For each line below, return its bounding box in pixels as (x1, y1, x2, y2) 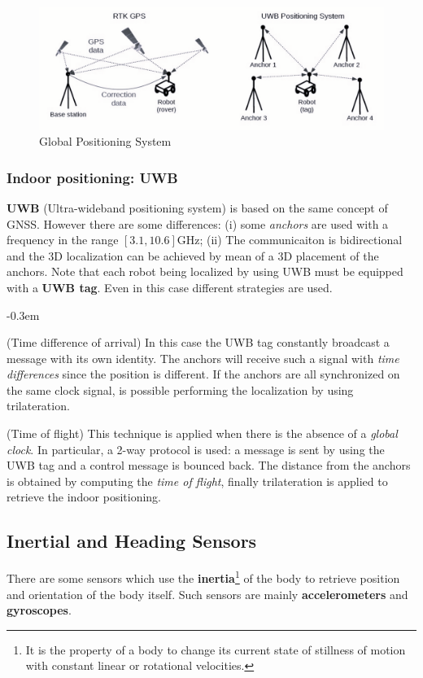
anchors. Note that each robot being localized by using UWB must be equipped (7, 263, 403, 280)
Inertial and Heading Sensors (7, 528, 257, 553)
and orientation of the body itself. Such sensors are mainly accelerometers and (7, 585, 408, 602)
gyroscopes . (7, 601, 72, 619)
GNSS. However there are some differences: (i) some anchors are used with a (7, 215, 389, 232)
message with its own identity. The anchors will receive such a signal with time (7, 349, 399, 366)
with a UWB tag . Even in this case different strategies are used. (7, 278, 333, 295)
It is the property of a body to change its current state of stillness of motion (25, 641, 406, 658)
